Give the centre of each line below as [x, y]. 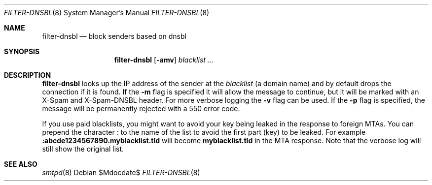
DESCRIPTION [28, 75]
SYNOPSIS [22, 51]
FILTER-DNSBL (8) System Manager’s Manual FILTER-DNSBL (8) [107, 13]
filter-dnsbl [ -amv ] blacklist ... [164, 60]
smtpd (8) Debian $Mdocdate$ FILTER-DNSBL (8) [121, 172]
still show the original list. [83, 149]
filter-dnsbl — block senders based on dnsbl [114, 36]
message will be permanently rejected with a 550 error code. [141, 108]
